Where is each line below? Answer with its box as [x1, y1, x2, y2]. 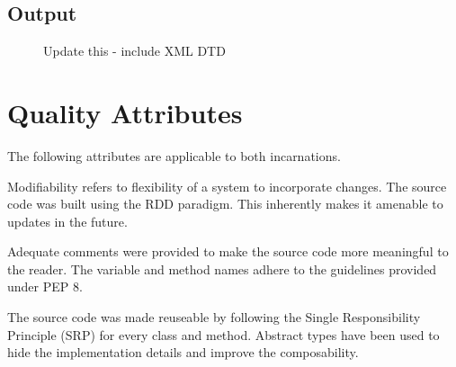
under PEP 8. [7, 277, 83, 296]
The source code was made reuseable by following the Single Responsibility [7, 308, 421, 327]
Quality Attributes [7, 94, 243, 130]
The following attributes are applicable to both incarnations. [7, 146, 341, 165]
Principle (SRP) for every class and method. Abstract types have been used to [7, 325, 440, 344]
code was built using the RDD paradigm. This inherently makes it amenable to [7, 194, 443, 213]
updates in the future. [7, 211, 128, 230]
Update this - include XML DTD [43, 41, 226, 60]
